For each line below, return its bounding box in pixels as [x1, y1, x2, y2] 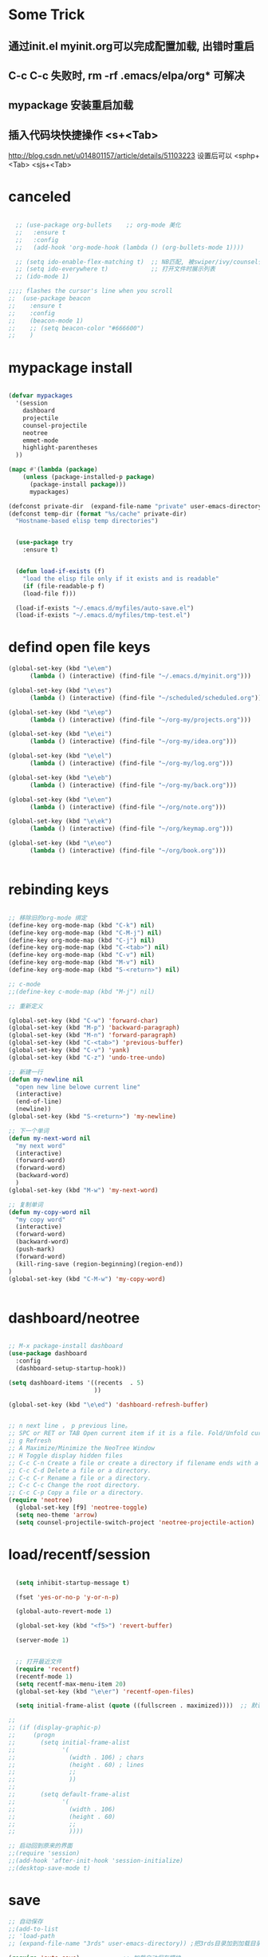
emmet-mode [22, 437, 59, 445]
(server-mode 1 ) [15, 1636, 69, 1645]
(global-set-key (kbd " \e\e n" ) [8, 796, 112, 804]
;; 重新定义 [8, 1002, 44, 1010]
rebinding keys [8, 880, 109, 899]
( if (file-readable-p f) [22, 582, 105, 590]
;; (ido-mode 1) [15, 273, 69, 281]
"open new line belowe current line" [15, 1083, 141, 1091]
